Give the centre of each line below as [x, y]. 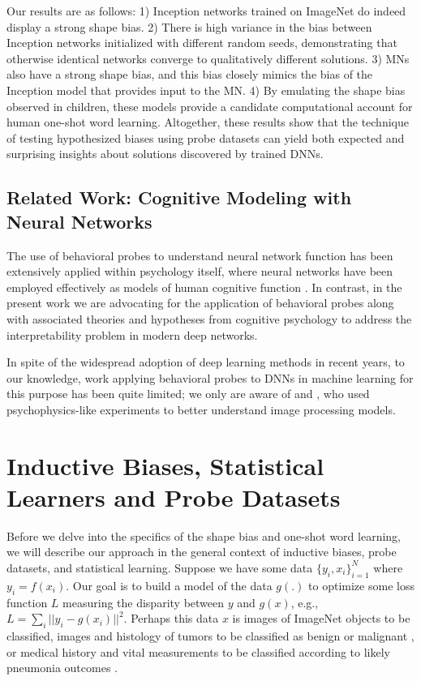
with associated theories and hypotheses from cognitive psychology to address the [209, 318]
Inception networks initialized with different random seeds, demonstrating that [202, 43]
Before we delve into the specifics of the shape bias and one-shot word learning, [204, 535]
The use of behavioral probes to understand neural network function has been [200, 255]
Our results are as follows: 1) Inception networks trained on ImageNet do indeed [206, 11]
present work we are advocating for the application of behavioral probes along [200, 303]
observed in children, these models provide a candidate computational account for [210, 106]
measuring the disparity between [144, 602]
